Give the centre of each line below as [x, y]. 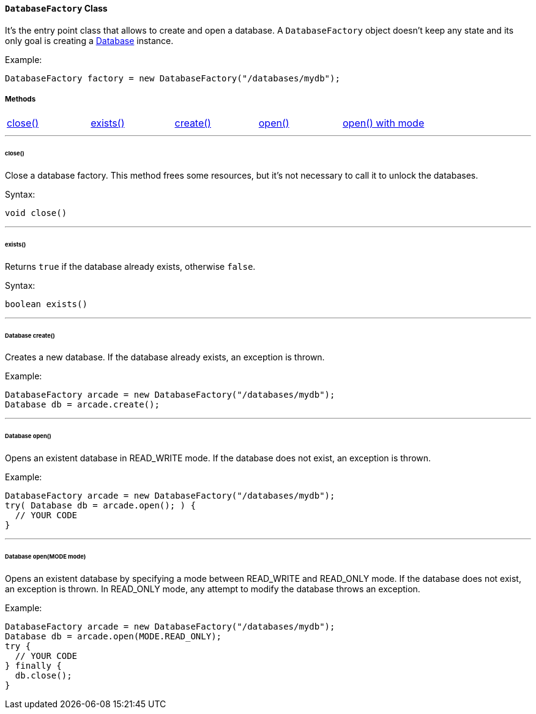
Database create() [30, 335]
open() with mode [384, 123]
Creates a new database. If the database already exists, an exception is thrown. [165, 357]
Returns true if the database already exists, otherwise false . [130, 266]
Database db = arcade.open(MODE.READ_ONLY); [114, 636]
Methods [20, 99]
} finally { [33, 665]
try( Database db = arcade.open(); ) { [100, 506]
